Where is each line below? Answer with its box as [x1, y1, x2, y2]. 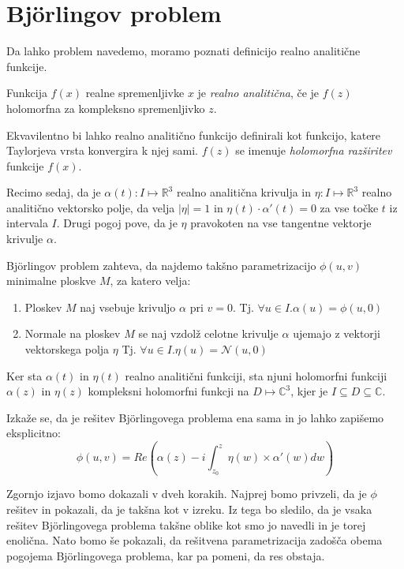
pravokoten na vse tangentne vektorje [190, 215, 372, 231]
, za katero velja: [110, 272, 191, 289]
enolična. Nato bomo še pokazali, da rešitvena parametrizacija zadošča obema [6, 532, 383, 548]
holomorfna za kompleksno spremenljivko [6, 99, 205, 116]
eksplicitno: [6, 425, 61, 441]
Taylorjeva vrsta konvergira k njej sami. [6, 142, 198, 159]
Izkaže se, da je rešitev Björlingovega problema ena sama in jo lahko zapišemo [6, 409, 384, 425]
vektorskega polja [24, 341, 110, 357]
